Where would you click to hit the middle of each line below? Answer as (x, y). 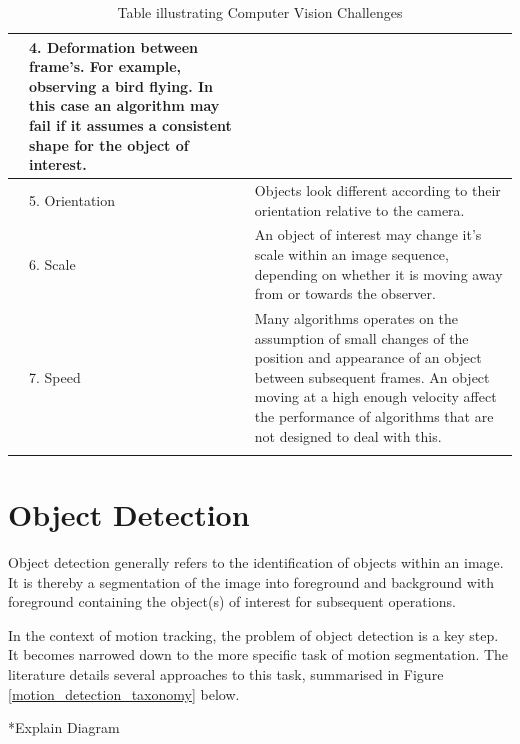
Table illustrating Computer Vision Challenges (260, 12)
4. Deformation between (113, 46)
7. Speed (55, 376)
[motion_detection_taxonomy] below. (124, 693)
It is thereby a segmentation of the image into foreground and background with (251, 581)
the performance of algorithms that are (374, 416)
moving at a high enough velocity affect (375, 396)
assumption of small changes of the (361, 337)
